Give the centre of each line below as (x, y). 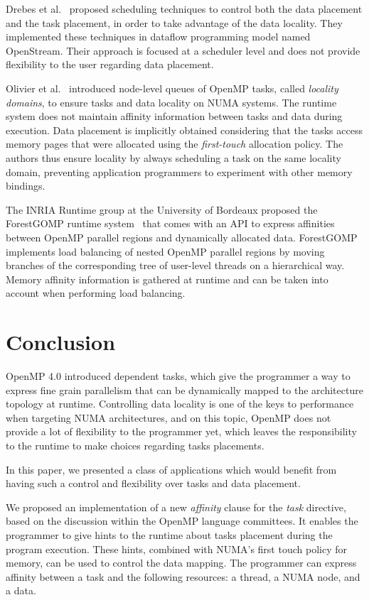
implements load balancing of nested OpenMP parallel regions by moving (165, 251)
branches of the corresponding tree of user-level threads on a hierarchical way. (175, 265)
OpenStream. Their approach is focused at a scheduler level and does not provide (183, 50)
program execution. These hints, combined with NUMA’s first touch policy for (176, 549)
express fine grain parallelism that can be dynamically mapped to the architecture (184, 389)
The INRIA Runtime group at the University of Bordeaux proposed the (162, 209)
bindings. (26, 186)
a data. (21, 590)
